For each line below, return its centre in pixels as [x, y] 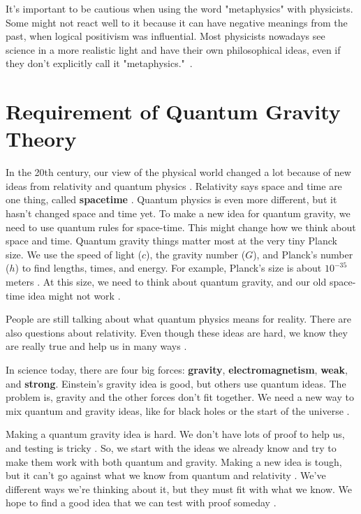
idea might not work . [74, 295]
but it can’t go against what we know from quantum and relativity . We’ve [166, 475]
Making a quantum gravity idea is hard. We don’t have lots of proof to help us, [175, 434]
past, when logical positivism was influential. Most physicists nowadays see [165, 36]
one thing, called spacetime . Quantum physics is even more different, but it [171, 199]
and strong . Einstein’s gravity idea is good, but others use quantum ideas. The [176, 383]
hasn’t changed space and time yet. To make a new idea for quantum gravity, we [178, 213]
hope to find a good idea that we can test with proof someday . [141, 502]
